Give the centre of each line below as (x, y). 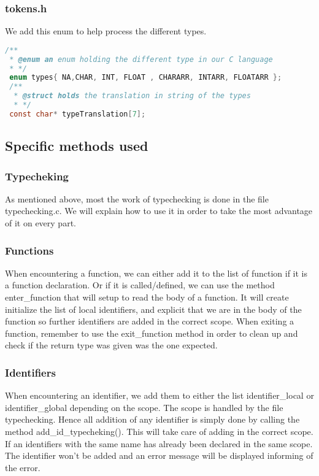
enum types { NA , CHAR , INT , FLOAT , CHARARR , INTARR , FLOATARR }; (146, 78)
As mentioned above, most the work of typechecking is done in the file (137, 198)
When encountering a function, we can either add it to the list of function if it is (156, 273)
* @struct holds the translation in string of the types (132, 96)
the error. (23, 467)
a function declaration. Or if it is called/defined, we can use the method (140, 285)
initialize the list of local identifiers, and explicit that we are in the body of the (153, 309)
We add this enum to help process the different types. (106, 31)
